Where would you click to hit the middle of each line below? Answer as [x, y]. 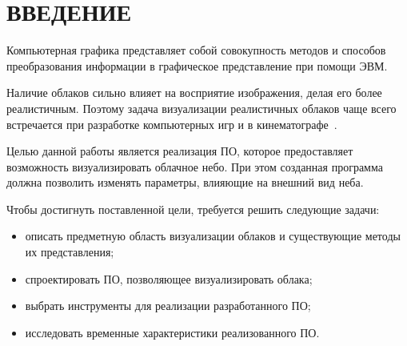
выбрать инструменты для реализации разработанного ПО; [168, 306]
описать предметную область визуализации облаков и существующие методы [213, 236]
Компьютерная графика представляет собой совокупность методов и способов [196, 50]
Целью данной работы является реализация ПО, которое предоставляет [180, 151]
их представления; [70, 252]
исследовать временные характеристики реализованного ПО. [172, 332]
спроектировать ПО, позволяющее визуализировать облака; [169, 278]
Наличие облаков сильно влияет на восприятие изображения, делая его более [194, 93]
